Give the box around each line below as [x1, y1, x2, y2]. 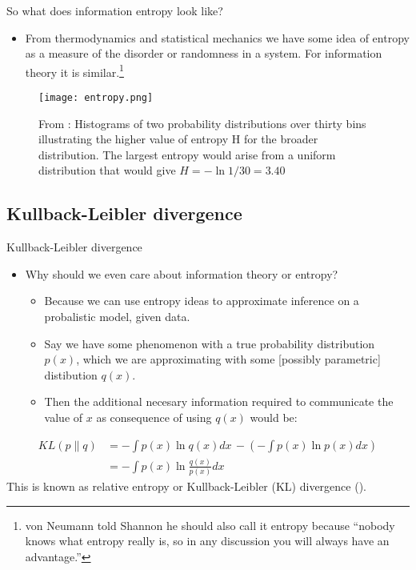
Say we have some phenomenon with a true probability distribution [44, 335, 375, 351]
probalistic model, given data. [44, 308, 190, 325]
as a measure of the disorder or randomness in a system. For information [25, 45, 382, 62]
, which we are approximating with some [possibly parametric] [76, 351, 381, 367]
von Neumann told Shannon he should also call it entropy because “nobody [25, 516, 395, 533]
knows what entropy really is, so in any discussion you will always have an [25, 532, 390, 549]
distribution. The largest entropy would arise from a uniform [38, 146, 336, 163]
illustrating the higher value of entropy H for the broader [38, 130, 318, 147]
